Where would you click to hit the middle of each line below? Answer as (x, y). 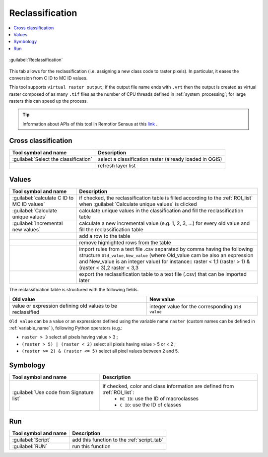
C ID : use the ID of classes (151, 405)
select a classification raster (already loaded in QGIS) (160, 159)
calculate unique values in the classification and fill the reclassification (161, 211)
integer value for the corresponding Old (195, 307)
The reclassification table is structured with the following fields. (74, 290)
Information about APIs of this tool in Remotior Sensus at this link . (90, 124)
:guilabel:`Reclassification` (36, 60)
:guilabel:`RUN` (30, 446)
